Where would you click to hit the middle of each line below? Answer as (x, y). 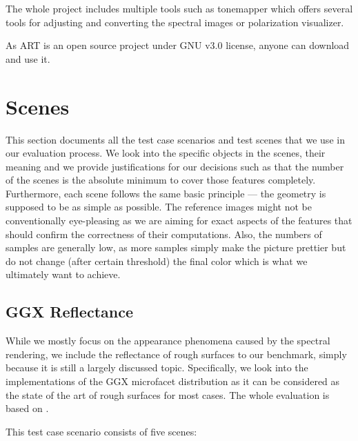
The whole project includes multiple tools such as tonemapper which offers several (179, 8)
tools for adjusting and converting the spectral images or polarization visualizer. (175, 22)
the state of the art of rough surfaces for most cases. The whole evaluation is (168, 394)
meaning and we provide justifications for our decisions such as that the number (175, 166)
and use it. (28, 58)
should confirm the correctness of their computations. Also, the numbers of (164, 234)
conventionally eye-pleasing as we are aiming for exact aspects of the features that (179, 220)
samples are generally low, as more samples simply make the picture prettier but (176, 247)
